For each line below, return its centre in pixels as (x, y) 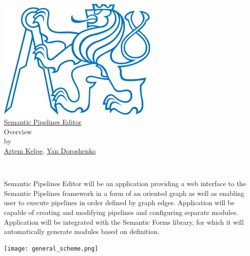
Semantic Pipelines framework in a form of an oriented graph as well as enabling (124, 193)
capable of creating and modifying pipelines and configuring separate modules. (121, 212)
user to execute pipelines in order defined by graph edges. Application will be (119, 203)
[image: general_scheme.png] (51, 248)
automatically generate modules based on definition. (82, 231)
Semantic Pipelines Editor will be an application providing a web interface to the (125, 183)
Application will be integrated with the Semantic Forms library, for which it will (124, 222)
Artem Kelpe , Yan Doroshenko (50, 150)
